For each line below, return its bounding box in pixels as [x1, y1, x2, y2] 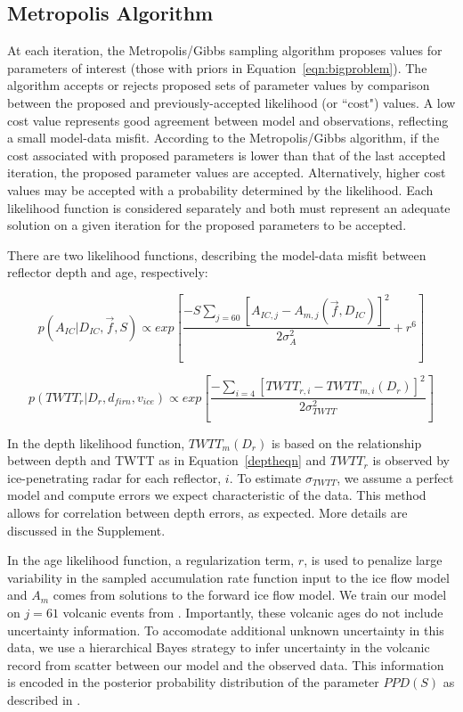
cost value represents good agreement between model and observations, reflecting [7, 110, 449, 129]
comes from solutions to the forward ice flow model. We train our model [53, 585, 447, 604]
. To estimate [229, 468, 302, 487]
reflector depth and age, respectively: [7, 263, 208, 282]
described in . [7, 690, 81, 708]
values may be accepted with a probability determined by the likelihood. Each [7, 180, 434, 199]
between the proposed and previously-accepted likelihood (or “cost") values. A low [7, 93, 456, 111]
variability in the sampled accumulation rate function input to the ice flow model [7, 568, 450, 586]
